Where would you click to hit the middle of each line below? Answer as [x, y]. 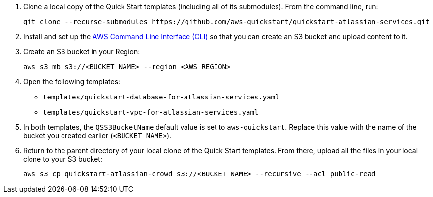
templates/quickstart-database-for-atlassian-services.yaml [161, 97]
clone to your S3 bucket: [63, 159]
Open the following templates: [72, 82]
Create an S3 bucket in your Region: [82, 52]
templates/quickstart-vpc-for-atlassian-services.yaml [151, 112]
